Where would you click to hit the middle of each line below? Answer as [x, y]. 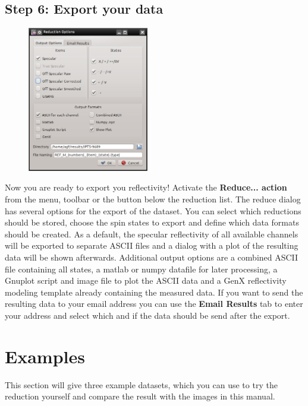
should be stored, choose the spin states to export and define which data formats [152, 222]
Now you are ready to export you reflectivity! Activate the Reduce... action [146, 187]
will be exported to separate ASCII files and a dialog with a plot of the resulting [152, 245]
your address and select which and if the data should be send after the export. [147, 315]
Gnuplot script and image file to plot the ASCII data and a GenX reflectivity [146, 280]
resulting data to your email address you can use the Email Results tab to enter [154, 304]
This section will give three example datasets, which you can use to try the [141, 384]
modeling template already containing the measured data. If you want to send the [154, 292]
